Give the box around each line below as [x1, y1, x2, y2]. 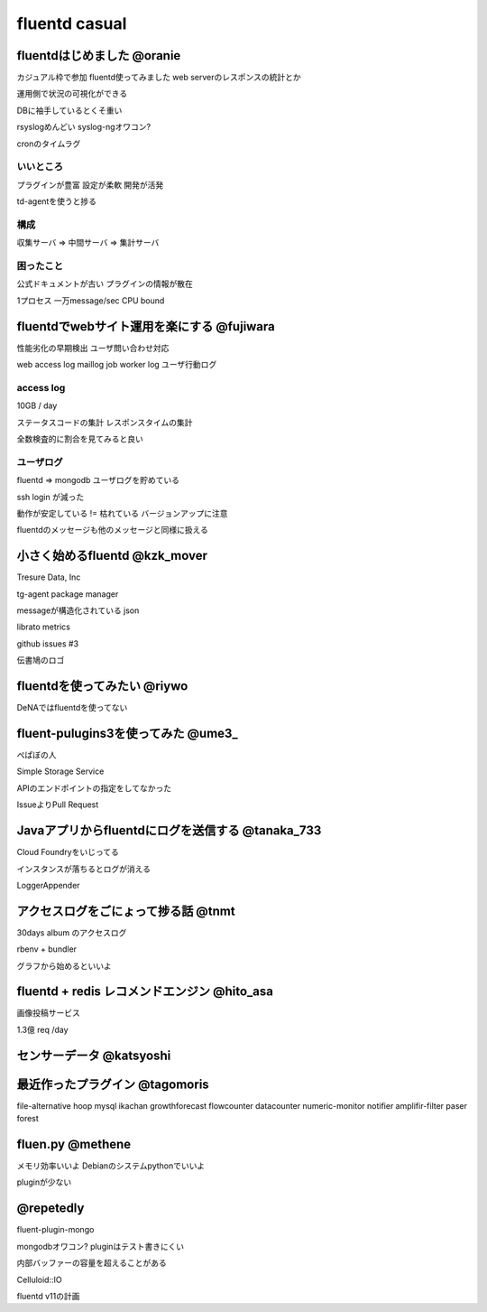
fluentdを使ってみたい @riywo [16, 678, 188, 694]
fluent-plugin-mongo [16, 1224, 95, 1235]
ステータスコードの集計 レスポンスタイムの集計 [16, 416, 193, 428]
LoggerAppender [16, 879, 80, 890]
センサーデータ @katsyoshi [16, 1047, 171, 1063]
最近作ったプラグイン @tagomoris [16, 1076, 209, 1092]
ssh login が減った [16, 491, 85, 502]
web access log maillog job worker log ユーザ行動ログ [16, 359, 217, 370]
